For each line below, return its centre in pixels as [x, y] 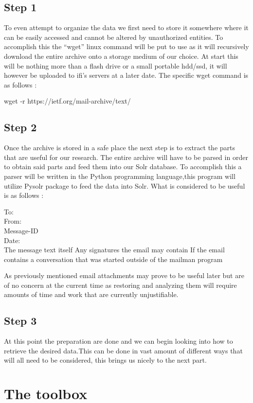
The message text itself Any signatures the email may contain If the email [114, 250]
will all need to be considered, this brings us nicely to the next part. [105, 360]
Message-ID [21, 230]
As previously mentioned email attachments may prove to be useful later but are [124, 275]
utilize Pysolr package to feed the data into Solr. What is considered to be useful [125, 185]
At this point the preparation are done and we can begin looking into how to [118, 341]
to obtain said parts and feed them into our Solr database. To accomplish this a [123, 166]
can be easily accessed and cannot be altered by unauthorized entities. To [114, 37]
